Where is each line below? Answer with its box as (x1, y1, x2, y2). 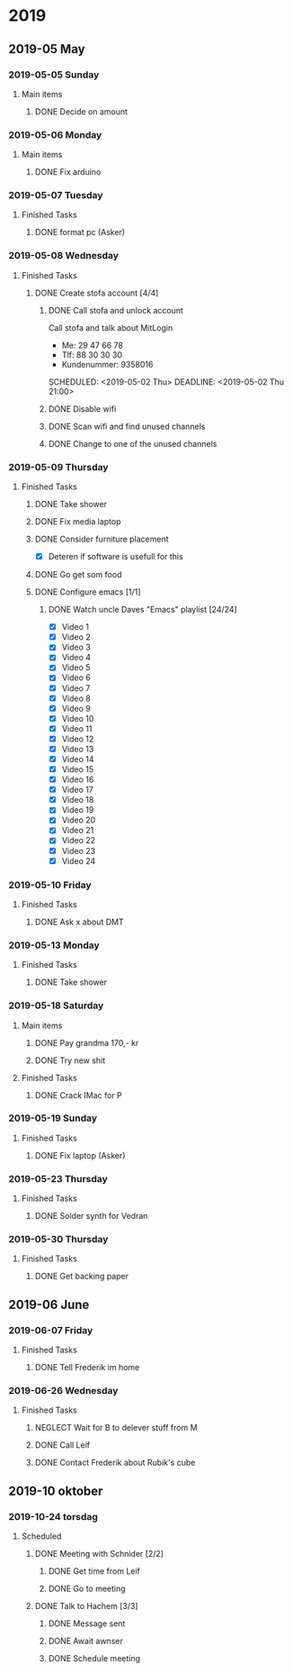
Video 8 (61, 693, 91, 704)
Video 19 (61, 805, 94, 815)
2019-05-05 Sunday (8, 68, 100, 81)
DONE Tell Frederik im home (34, 1362, 140, 1373)
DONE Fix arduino (34, 167, 102, 177)
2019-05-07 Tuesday (8, 189, 103, 202)
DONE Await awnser (48, 1636, 123, 1647)
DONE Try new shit (34, 1055, 106, 1066)
